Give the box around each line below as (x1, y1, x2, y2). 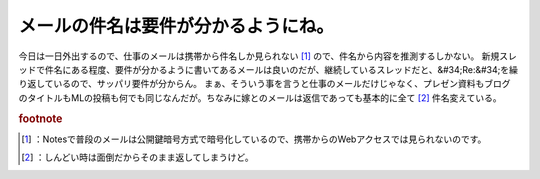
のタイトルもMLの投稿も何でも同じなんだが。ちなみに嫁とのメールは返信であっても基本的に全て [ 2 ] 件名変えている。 (18, 91, 502, 104)
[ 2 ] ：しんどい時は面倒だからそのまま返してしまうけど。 (21, 151, 254, 164)
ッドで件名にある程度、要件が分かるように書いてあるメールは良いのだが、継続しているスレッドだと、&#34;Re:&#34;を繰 (18, 63, 519, 75)
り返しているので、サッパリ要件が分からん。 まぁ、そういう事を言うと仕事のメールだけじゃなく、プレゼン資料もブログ (18, 78, 511, 90)
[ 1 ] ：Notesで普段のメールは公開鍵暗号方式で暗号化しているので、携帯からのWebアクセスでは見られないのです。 (21, 133, 487, 145)
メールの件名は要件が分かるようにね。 (18, 15, 335, 37)
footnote (18, 111, 63, 125)
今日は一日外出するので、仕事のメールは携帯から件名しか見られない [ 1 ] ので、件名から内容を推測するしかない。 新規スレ (18, 50, 517, 62)
